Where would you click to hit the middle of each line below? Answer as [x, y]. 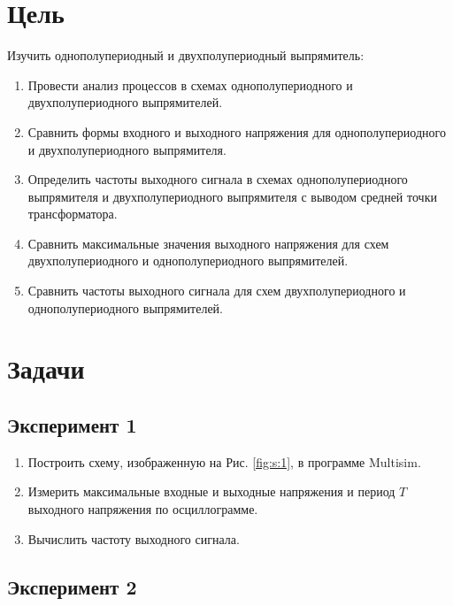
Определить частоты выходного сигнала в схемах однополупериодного [218, 179]
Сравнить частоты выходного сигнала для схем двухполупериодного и [217, 291]
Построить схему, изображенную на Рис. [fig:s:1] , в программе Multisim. [224, 461]
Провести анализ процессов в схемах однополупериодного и [190, 84]
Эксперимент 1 [72, 425]
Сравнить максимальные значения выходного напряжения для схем [208, 243]
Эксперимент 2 [72, 586]
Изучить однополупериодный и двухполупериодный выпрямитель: [186, 55]
